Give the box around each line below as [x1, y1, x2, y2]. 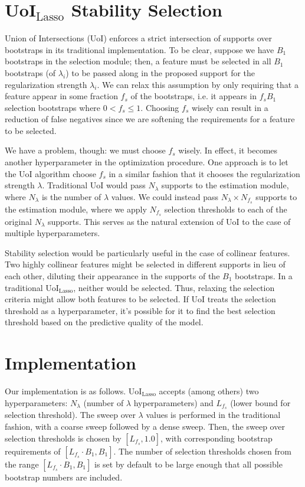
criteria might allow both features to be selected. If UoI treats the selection [5, 293, 276, 305]
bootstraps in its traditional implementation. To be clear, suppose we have [5, 43, 274, 55]
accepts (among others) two [159, 385, 259, 397]
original [5, 215, 32, 227]
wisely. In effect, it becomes [178, 144, 278, 156]
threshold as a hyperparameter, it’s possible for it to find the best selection [5, 304, 276, 316]
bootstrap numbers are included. [5, 470, 123, 483]
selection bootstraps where [5, 101, 101, 113]
